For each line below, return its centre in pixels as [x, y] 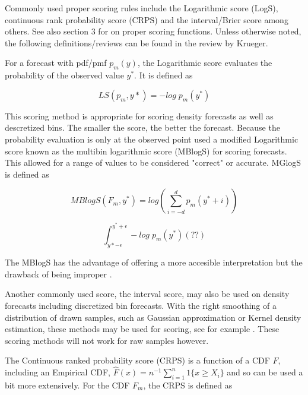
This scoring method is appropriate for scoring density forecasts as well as [139, 116]
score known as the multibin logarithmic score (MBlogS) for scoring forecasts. [146, 151]
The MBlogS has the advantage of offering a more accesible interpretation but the [154, 262]
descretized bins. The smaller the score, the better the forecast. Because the [142, 127]
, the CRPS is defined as [188, 385]
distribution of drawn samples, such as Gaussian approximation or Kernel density [153, 317]
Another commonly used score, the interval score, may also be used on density [147, 294]
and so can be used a [265, 372]
